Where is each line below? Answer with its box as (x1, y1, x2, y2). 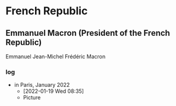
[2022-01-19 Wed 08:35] (23, 88, 84, 95)
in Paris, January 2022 (14, 82, 70, 89)
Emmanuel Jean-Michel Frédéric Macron (5, 53, 106, 60)
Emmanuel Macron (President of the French (5, 28, 171, 38)
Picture (23, 94, 41, 101)
